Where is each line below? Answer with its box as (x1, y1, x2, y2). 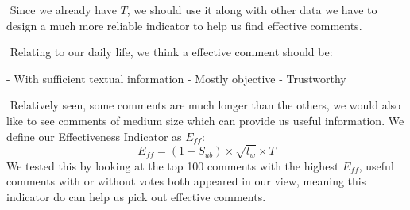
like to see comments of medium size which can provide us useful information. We (6, 112, 404, 128)
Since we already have (10, 2, 117, 17)
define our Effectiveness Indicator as (6, 128, 182, 144)
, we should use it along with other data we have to (126, 2, 377, 17)
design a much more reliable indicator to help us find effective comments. (6, 17, 362, 33)
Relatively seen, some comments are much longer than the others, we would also (10, 97, 401, 113)
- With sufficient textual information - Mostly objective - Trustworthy (6, 70, 346, 86)
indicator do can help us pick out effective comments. (6, 188, 266, 204)
